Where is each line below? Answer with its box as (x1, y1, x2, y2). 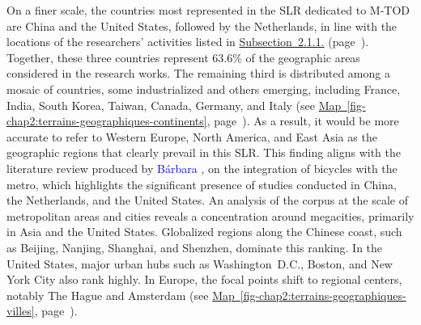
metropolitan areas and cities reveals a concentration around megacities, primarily (6, 207, 415, 224)
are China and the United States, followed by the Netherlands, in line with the (6, 17, 398, 34)
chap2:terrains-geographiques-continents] (6, 112, 207, 129)
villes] (6, 302, 35, 319)
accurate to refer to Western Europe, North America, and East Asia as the (6, 128, 377, 145)
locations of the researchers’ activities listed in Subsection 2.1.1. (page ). (6, 33, 369, 50)
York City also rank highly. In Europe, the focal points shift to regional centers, (6, 271, 402, 288)
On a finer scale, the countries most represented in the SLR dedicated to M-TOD (6, 2, 410, 18)
